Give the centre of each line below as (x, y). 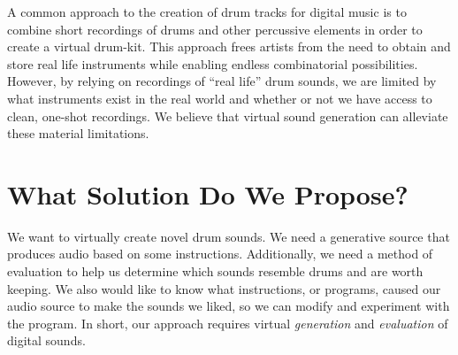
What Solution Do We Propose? (208, 193)
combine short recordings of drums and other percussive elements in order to (215, 29)
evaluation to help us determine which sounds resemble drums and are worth (215, 271)
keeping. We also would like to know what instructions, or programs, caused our (224, 288)
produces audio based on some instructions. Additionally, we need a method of (220, 254)
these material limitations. (78, 133)
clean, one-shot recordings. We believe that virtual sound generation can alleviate (228, 116)
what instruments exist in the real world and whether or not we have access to (220, 98)
